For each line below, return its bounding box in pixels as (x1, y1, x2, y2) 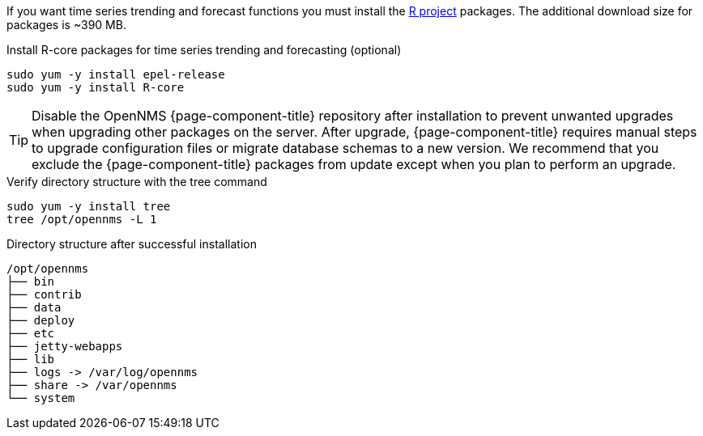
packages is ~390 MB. (6, 18, 126, 32)
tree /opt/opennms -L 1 (6, 213, 157, 226)
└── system (6, 392, 75, 404)
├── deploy (6, 314, 75, 327)
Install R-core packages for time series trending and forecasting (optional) (6, 43, 402, 57)
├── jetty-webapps (6, 340, 123, 353)
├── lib (6, 353, 55, 366)
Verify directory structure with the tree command (6, 175, 267, 188)
